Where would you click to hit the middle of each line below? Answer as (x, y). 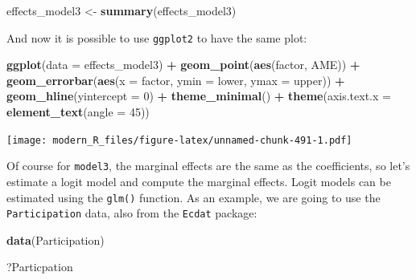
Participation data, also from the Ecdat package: (132, 213)
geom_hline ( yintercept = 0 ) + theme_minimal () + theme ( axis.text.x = (199, 96)
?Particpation (40, 267)
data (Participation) (56, 239)
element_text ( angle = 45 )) (78, 112)
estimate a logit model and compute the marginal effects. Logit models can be (199, 181)
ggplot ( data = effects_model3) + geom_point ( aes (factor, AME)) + (183, 65)
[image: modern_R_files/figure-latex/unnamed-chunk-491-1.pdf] (179, 140)
